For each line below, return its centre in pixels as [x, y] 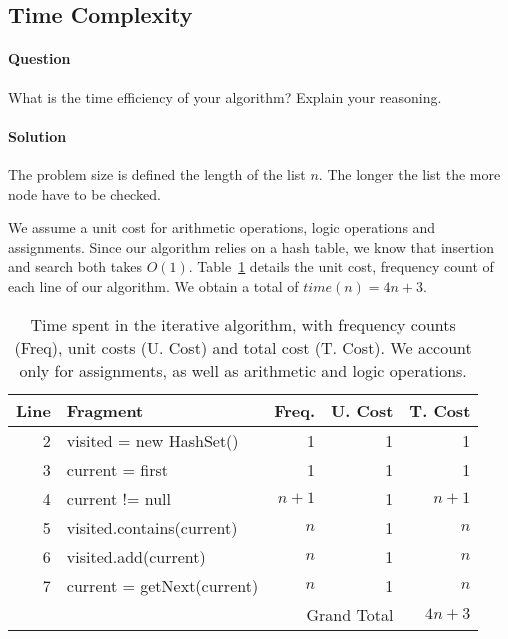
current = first [117, 469]
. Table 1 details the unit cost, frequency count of [341, 266]
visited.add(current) [136, 556]
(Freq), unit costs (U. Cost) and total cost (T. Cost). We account [243, 347]
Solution [37, 135]
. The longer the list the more [409, 173]
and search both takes [75, 266]
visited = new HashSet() [152, 440]
